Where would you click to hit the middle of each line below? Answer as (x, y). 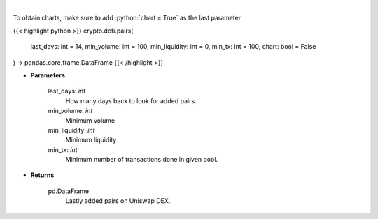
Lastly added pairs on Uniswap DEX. (118, 201)
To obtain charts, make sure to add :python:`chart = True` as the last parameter (127, 18)
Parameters (48, 75)
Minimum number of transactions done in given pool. (142, 160)
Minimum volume (90, 120)
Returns (42, 175)
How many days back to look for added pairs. (131, 100)
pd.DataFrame (69, 191)
